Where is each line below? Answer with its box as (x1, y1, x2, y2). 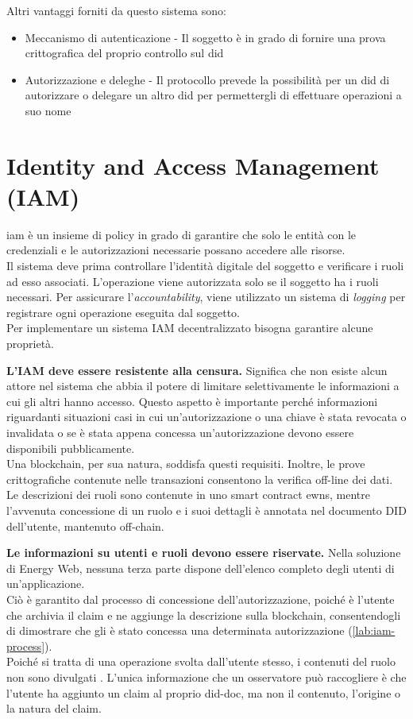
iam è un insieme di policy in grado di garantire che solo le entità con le (6, 226, 357, 242)
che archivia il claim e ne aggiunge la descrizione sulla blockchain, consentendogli (6, 606, 401, 623)
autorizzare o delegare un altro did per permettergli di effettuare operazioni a (25, 87, 402, 103)
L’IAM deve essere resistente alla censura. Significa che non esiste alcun (6, 361, 388, 378)
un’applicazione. (6, 575, 85, 592)
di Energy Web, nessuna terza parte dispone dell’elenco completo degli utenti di (6, 559, 395, 576)
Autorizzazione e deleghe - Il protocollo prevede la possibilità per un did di (25, 71, 390, 87)
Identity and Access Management (6, 149, 380, 181)
